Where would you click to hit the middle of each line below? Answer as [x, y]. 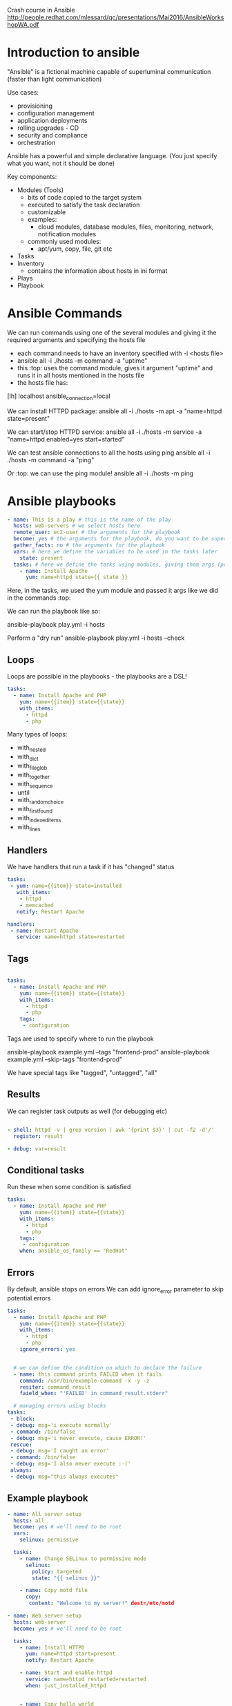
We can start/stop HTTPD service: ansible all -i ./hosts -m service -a [105, 432]
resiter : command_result [55, 1387]
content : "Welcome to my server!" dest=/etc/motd [101, 1603]
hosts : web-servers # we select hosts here [77, 526]
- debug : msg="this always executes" [64, 1477]
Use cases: [23, 92]
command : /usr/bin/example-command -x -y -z [85, 1381]
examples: [42, 219]
